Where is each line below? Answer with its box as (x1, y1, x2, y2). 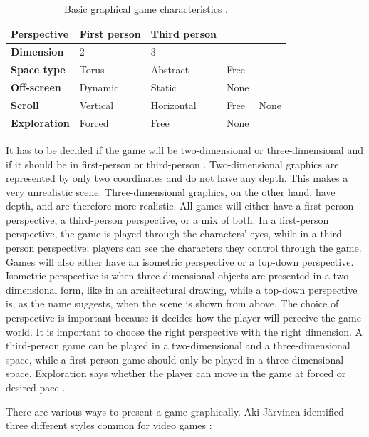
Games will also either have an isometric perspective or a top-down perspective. (6, 254, 354, 269)
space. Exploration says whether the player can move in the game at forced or (6, 366, 346, 381)
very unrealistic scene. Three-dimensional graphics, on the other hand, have (6, 184, 336, 199)
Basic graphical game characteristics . (64, 1, 228, 16)
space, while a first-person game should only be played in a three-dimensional (6, 351, 344, 366)
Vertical (79, 97, 114, 112)
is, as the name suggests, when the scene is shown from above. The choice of (6, 296, 339, 311)
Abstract (150, 62, 189, 77)
